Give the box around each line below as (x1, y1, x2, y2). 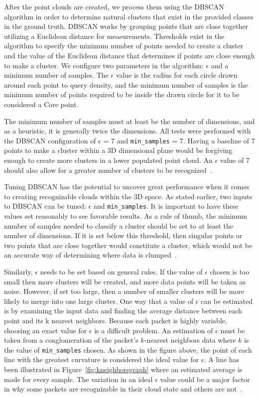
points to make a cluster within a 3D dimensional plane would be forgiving (4, 145, 233, 155)
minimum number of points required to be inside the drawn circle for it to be (4, 89, 240, 100)
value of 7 (220, 154, 250, 165)
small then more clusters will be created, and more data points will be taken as (4, 276, 246, 286)
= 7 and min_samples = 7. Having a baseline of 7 (103, 135, 255, 145)
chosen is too (210, 266, 250, 276)
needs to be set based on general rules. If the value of (40, 266, 203, 276)
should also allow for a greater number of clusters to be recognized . (4, 164, 212, 175)
